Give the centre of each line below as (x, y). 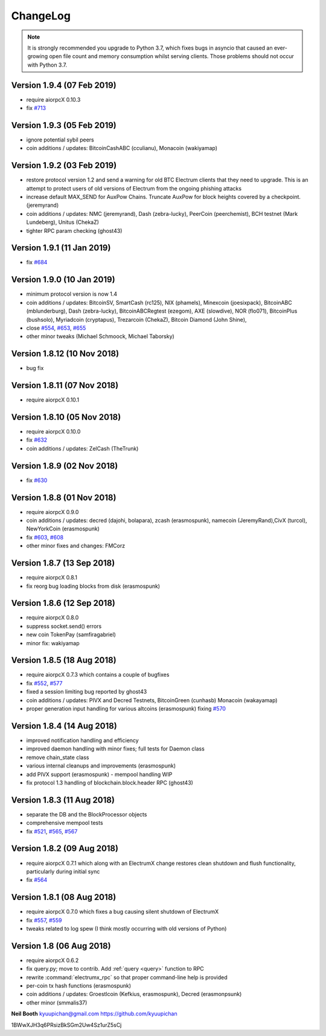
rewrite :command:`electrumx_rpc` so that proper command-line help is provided (127, 977)
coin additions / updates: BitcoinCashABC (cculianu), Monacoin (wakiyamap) (122, 148)
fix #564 (37, 880)
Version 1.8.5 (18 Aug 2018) (64, 660)
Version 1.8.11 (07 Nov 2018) (65, 386)
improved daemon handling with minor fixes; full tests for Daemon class (115, 749)
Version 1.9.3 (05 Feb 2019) (64, 125)
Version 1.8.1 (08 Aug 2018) (64, 897)
